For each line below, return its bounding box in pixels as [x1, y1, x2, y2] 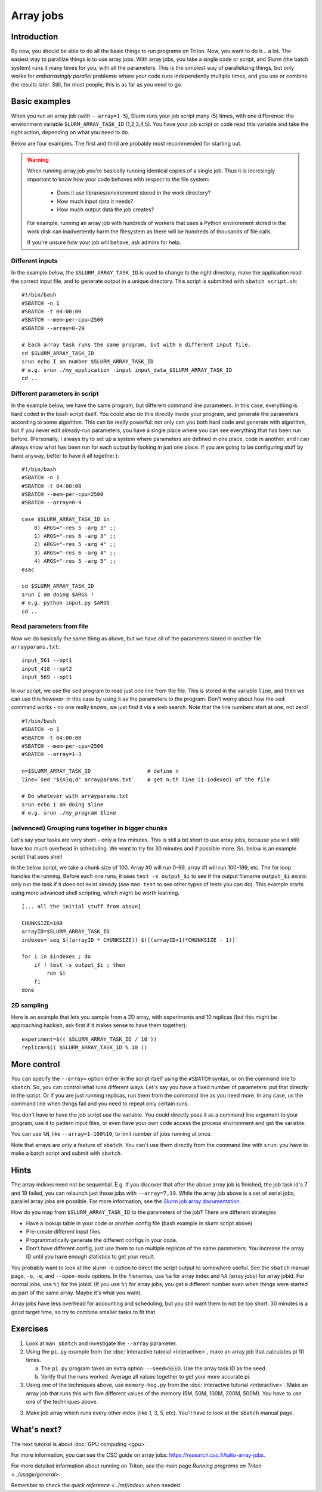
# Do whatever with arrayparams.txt [21, 793, 129, 800]
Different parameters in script [11, 389, 99, 397]
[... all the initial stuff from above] [21, 903, 141, 910]
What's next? [11, 1425, 62, 1435]
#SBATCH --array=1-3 [21, 751, 82, 758]
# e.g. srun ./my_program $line [21, 809, 116, 816]
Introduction [11, 32, 58, 42]
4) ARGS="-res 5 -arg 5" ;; [33, 558, 116, 565]
